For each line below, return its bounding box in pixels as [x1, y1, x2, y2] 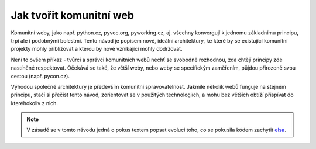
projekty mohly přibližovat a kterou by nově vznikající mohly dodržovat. [11, 46, 183, 53]
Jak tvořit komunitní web [11, 9, 135, 22]
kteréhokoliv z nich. [11, 99, 59, 106]
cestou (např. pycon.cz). [11, 72, 70, 79]
